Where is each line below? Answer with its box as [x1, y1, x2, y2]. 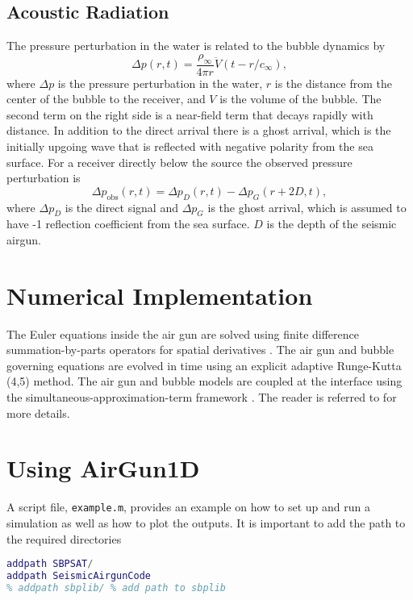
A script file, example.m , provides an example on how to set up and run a [6, 498, 370, 515]
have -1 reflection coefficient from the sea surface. [6, 215, 250, 232]
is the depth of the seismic [266, 215, 397, 232]
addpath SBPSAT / [6, 558, 94, 570]
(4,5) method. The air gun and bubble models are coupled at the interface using [6, 373, 403, 390]
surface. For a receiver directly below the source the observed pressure [6, 153, 353, 170]
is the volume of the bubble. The [219, 90, 382, 107]
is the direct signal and [65, 198, 178, 215]
